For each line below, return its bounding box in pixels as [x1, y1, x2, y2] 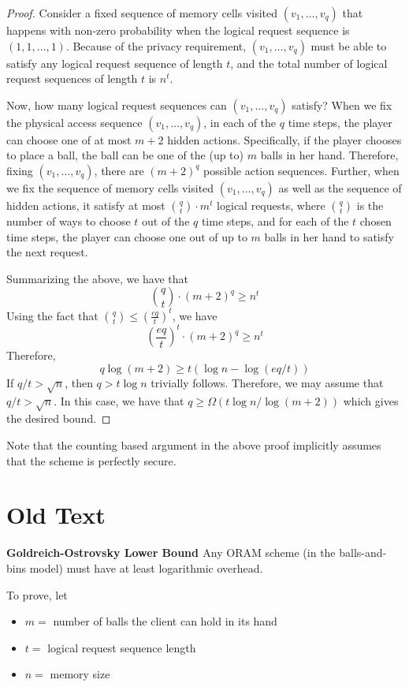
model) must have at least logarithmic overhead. [29, 559, 263, 576]
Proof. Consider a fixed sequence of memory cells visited [6, 5, 278, 21]
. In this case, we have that [54, 392, 184, 409]
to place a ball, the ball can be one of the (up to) [6, 147, 244, 163]
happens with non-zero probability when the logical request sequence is [6, 22, 350, 38]
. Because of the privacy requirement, [65, 37, 247, 54]
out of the [142, 212, 190, 229]
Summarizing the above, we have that [6, 270, 189, 286]
